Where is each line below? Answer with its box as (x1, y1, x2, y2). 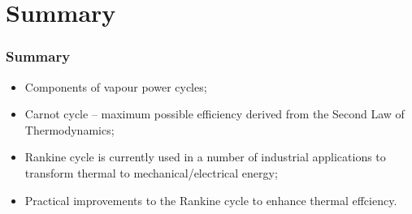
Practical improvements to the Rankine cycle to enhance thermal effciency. (24, 191, 397, 208)
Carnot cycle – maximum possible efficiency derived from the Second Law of (24, 105, 405, 122)
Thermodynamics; (24, 121, 115, 138)
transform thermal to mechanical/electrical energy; (24, 164, 278, 181)
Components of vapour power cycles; (24, 78, 207, 95)
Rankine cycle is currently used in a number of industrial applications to (24, 148, 386, 165)
